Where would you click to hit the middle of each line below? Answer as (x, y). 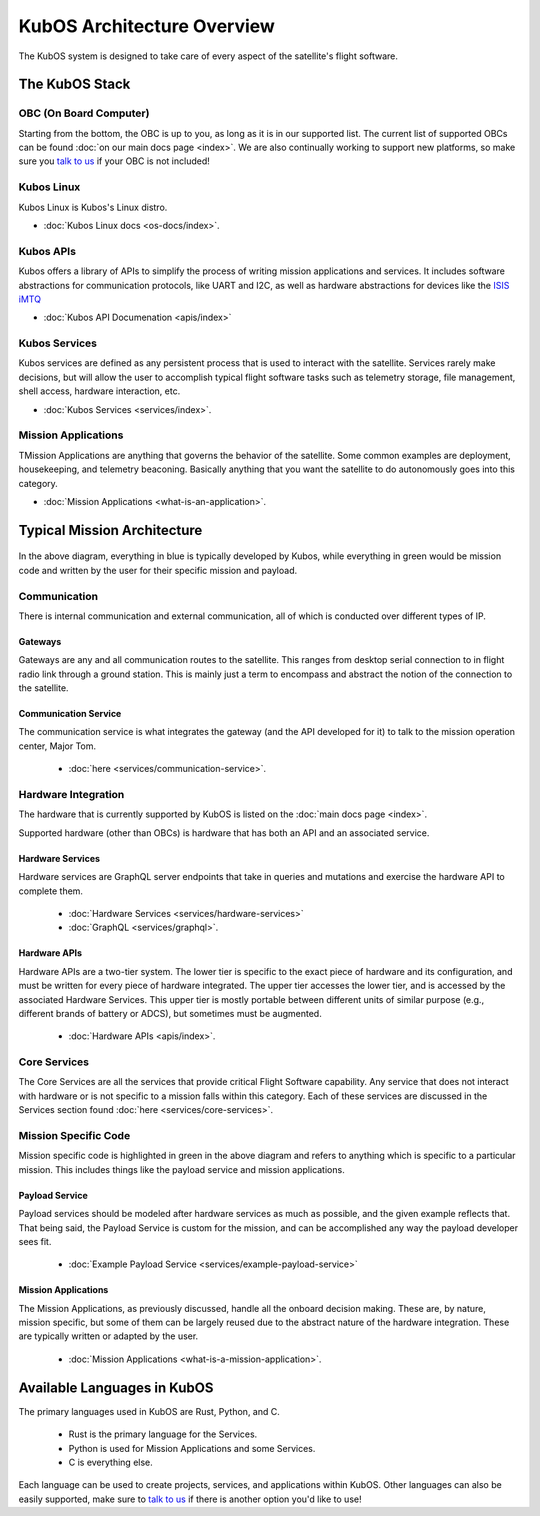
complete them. (51, 891)
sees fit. (35, 1241)
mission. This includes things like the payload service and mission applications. (181, 1169)
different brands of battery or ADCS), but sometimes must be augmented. (170, 1013)
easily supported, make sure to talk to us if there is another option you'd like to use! (190, 1499)
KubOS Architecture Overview (146, 26)
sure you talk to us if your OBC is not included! (114, 161)
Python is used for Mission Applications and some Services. (192, 1448)
